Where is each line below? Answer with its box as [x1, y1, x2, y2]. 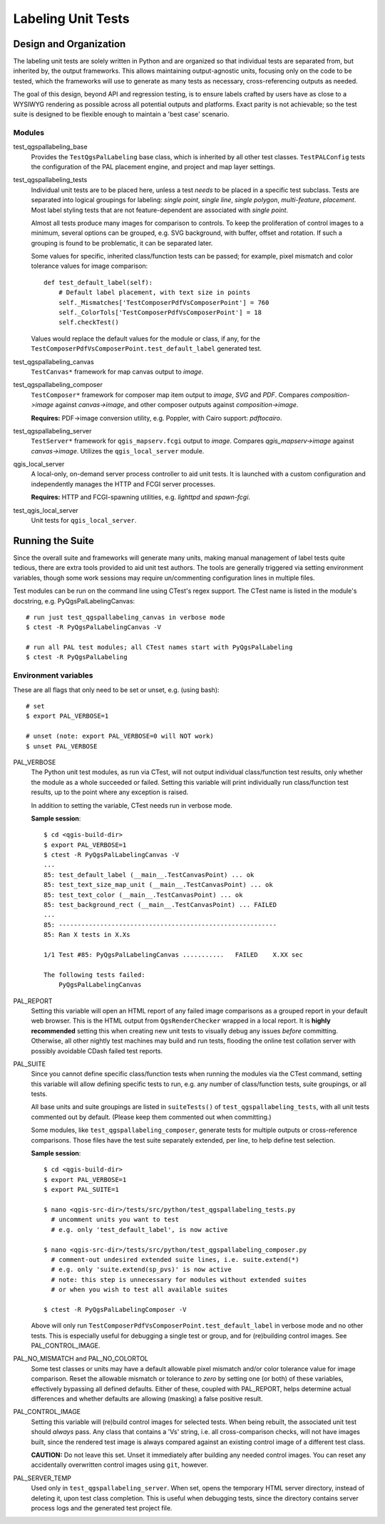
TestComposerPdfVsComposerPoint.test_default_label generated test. [31, 344, 262, 353]
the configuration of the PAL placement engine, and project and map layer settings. [31, 162, 276, 171]
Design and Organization [13, 38, 126, 50]
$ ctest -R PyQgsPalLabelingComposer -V [43, 1305, 187, 1313]
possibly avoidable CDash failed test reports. [31, 1046, 163, 1055]
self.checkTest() [58, 319, 119, 326]
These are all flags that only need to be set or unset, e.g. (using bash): [13, 686, 220, 694]
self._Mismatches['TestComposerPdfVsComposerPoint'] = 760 [58, 299, 269, 306]
